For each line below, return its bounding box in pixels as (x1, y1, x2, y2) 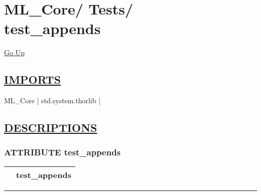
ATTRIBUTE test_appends (4, 146, 121, 158)
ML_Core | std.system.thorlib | (4, 95, 101, 106)
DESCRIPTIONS (4, 120, 97, 135)
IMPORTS (4, 72, 61, 87)
